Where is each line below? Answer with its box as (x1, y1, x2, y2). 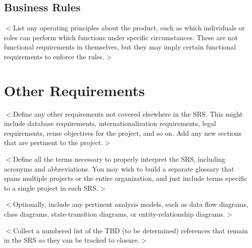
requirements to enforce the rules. (4, 51, 105, 61)
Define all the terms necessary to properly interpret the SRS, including (13, 154, 226, 164)
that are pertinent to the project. (4, 137, 103, 148)
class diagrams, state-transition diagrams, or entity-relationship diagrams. (4, 209, 225, 219)
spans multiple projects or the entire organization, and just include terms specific (4, 173, 247, 183)
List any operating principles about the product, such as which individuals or (13, 23, 245, 33)
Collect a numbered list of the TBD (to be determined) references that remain (13, 225, 248, 235)
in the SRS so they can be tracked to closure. (4, 235, 139, 245)
